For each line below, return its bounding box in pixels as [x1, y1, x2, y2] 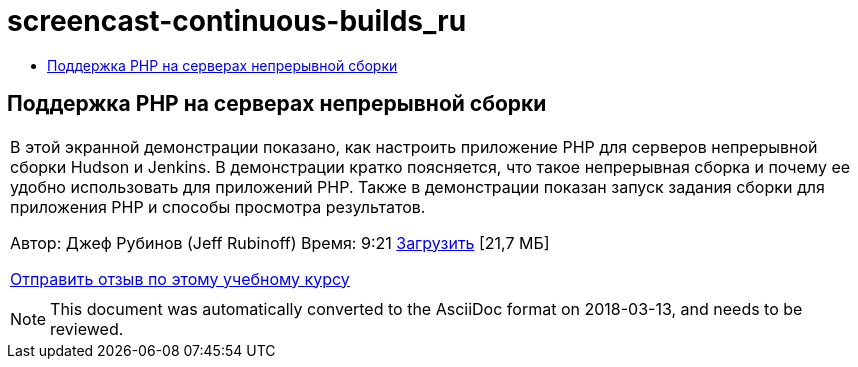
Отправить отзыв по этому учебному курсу [10, 268, 350, 289]
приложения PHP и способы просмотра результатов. [10, 196, 426, 217]
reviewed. [50, 318, 124, 339]
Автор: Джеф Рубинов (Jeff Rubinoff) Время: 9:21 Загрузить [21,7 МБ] [10, 232, 550, 253]
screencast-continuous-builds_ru [7, 4, 467, 38]
